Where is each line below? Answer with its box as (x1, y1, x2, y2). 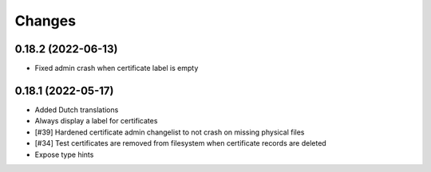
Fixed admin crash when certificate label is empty (34, 64, 199, 73)
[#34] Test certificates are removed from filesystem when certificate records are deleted (34, 139, 326, 148)
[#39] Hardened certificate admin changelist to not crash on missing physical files (34, 127, 305, 137)
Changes (14, 12, 76, 29)
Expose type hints (34, 150, 94, 159)
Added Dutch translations (34, 104, 119, 115)
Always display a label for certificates (34, 116, 158, 126)
